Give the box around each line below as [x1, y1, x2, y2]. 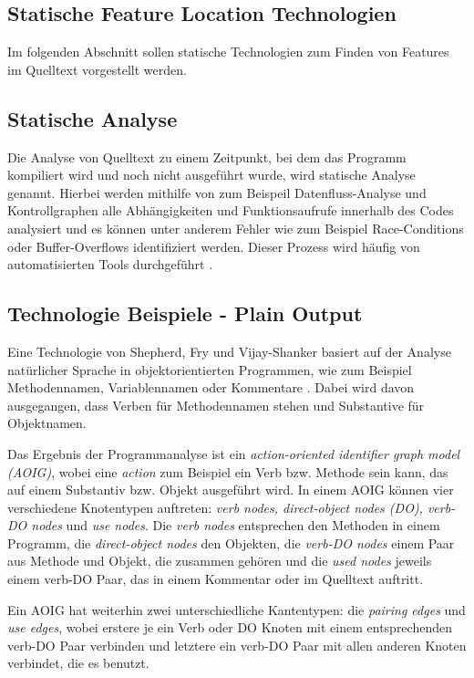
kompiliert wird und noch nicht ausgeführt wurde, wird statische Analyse [7, 165, 416, 184]
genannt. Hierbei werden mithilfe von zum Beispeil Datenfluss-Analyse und [7, 183, 427, 202]
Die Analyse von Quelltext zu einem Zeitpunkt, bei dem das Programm [7, 147, 407, 166]
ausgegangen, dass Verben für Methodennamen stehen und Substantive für [7, 395, 425, 414]
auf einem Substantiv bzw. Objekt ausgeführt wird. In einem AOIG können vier [7, 480, 454, 499]
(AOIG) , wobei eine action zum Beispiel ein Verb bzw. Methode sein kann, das [7, 462, 448, 481]
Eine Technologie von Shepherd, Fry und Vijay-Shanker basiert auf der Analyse [7, 341, 451, 360]
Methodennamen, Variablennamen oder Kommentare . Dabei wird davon [7, 378, 415, 397]
